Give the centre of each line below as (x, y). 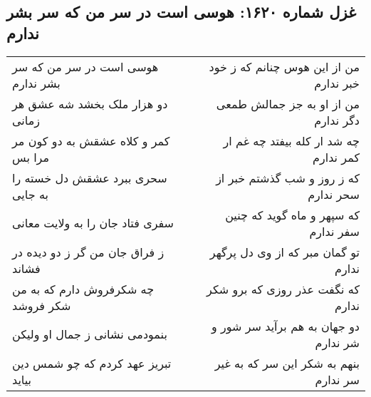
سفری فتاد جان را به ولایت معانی (93, 223)
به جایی (30, 194)
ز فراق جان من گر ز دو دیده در (88, 252)
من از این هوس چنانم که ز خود (284, 66)
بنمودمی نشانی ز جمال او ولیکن (90, 334)
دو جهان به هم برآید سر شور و (285, 326)
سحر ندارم (334, 194)
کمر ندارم (336, 157)
